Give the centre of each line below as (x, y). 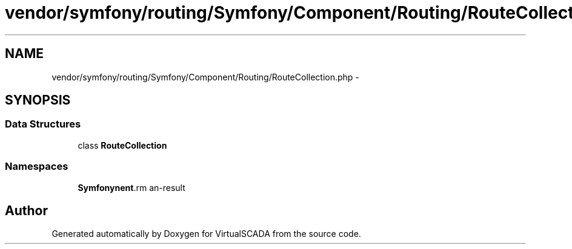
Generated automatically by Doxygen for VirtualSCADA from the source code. (206, 234)
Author (26, 210)
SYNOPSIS (38, 100)
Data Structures (43, 124)
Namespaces (37, 167)
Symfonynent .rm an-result (131, 187)
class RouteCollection (122, 145)
